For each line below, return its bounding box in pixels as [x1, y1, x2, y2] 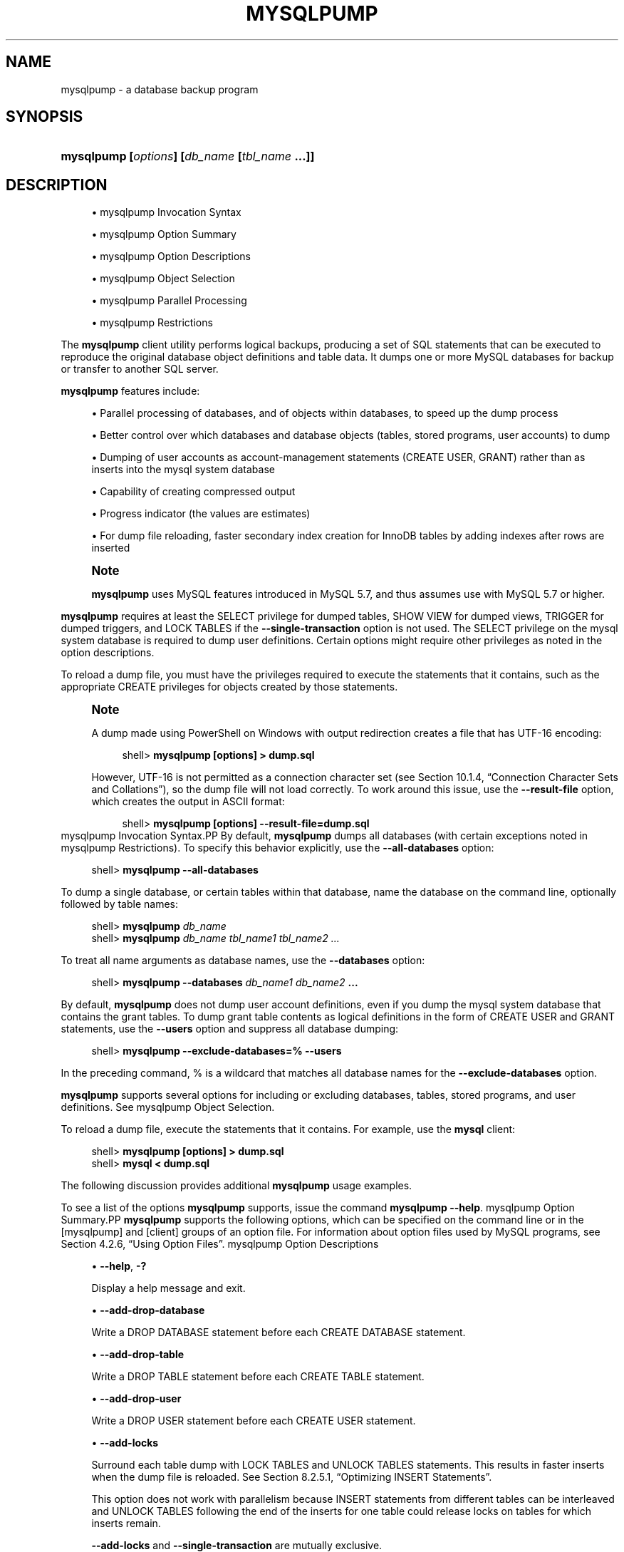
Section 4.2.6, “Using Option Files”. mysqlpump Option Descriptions [61, 1238, 379, 1251]
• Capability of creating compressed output [91, 485, 296, 498]
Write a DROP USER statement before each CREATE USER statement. [91, 1414, 416, 1427]
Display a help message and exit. [91, 1282, 246, 1295]
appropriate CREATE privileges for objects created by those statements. [61, 681, 398, 693]
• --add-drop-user [91, 1392, 182, 1405]
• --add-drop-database [91, 1304, 205, 1317]
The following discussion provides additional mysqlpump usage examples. [61, 1179, 412, 1192]
